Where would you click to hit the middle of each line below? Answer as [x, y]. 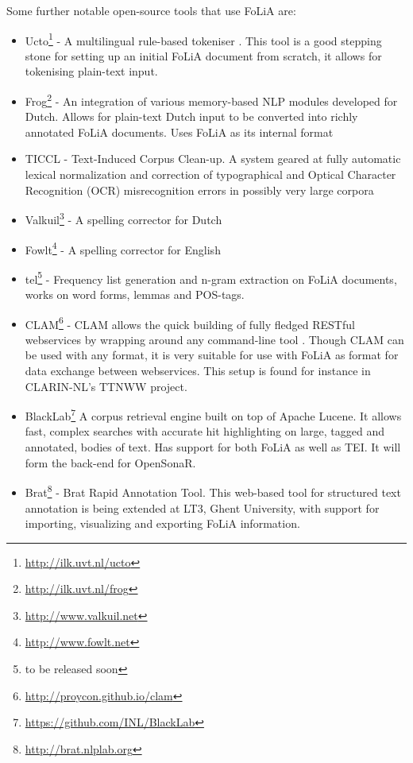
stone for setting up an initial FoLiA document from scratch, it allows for [203, 55]
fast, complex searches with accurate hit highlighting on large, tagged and [205, 431]
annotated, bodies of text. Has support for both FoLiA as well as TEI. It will [213, 447]
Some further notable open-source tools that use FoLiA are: [151, 10]
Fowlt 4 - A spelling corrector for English [123, 248]
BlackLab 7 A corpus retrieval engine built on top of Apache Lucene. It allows [213, 414]
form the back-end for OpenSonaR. [110, 462]
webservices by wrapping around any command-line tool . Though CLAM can [214, 339]
